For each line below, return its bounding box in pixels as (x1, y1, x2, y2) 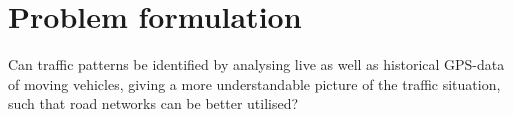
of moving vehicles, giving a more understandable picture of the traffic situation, (8, 73, 501, 94)
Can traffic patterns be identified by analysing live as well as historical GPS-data (8, 54, 505, 75)
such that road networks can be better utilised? (8, 93, 299, 114)
